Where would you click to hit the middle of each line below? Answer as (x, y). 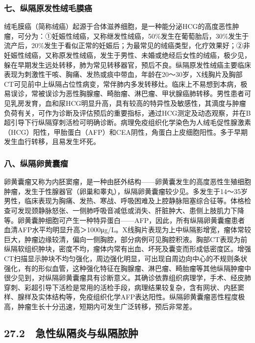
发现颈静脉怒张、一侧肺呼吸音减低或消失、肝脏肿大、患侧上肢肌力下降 (131, 210)
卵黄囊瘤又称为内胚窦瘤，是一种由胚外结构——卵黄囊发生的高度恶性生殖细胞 (127, 182)
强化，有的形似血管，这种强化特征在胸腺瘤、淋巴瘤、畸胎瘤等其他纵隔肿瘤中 (127, 268)
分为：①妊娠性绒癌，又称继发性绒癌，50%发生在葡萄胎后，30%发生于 (137, 36)
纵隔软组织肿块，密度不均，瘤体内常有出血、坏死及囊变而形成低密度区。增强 (127, 249)
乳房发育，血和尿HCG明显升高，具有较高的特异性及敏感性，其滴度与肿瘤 (128, 103)
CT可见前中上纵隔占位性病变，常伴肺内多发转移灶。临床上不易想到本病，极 (126, 84)
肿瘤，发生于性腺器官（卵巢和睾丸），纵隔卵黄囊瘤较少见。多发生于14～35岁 (126, 191)
